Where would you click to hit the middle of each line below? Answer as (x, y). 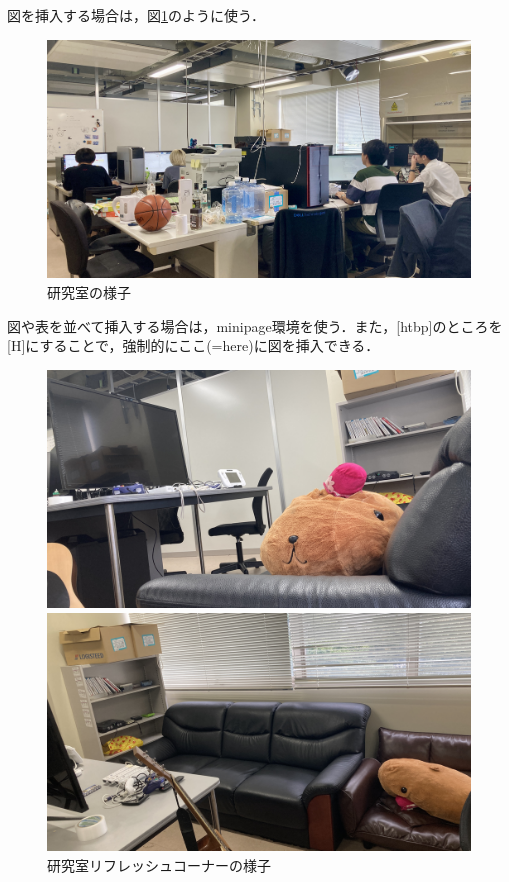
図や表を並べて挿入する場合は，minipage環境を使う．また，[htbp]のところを (255, 325)
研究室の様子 (89, 291)
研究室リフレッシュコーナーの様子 (159, 864)
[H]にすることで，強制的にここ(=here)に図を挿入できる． (193, 345)
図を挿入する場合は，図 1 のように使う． (136, 15)
